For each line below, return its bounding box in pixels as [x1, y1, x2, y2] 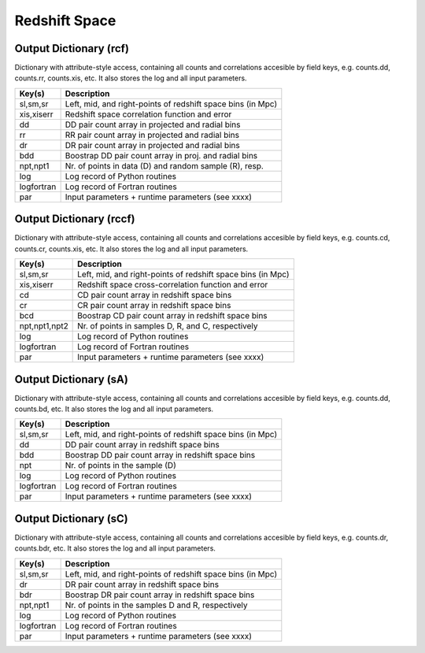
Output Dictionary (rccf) [14, 213, 135, 226]
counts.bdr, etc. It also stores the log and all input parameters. [14, 544, 216, 553]
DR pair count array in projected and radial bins [65, 139, 240, 150]
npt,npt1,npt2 [19, 321, 68, 332]
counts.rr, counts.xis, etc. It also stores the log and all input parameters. [14, 73, 247, 83]
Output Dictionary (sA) [14, 373, 129, 386]
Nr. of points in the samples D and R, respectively [65, 599, 248, 610]
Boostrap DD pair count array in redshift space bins [65, 450, 256, 461]
